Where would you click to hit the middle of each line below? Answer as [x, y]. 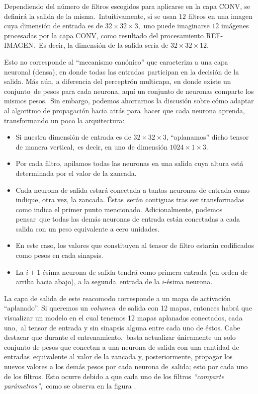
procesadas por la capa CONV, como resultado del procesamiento [104, 35]
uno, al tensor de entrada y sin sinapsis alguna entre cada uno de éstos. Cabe [122, 327]
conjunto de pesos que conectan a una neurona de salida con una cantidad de [122, 347]
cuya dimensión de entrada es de [53, 26]
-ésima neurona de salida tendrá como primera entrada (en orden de [144, 272]
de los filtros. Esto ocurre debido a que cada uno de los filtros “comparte [114, 376]
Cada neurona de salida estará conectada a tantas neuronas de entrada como [133, 190]
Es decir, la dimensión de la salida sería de [103, 45]
